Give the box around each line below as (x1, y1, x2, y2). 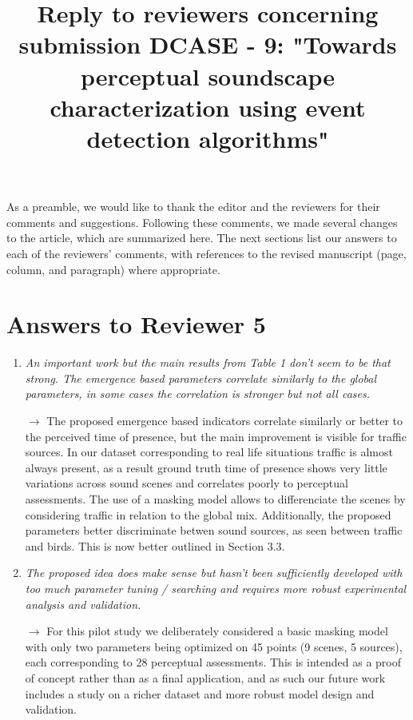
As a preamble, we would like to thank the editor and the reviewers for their (6, 198, 380, 215)
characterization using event (50, 90, 366, 123)
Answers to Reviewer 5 (6, 308, 266, 340)
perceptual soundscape (80, 59, 336, 92)
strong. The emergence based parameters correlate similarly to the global (25, 369, 377, 386)
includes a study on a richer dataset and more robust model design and (25, 685, 375, 702)
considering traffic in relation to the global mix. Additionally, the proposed (25, 506, 391, 523)
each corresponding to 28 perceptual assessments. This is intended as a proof (25, 654, 401, 670)
